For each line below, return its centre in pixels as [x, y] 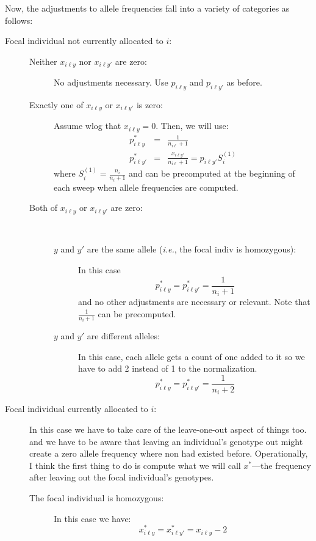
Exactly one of [56, 105]
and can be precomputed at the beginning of [212, 173]
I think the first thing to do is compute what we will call [135, 465]
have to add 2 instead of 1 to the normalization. [168, 368]
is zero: [149, 105]
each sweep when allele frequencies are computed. [146, 187]
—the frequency [282, 465]
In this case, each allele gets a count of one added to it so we [192, 356]
